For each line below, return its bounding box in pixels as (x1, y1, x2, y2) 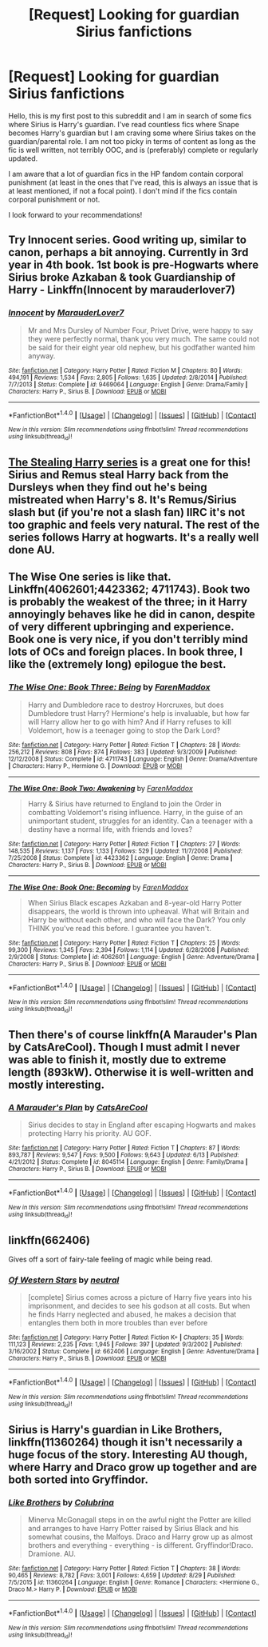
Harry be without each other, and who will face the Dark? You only (27, 914, 246, 925)
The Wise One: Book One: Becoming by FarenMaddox (8, 882, 189, 892)
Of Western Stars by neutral (8, 1274, 120, 1285)
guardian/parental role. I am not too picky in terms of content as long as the (8, 136, 257, 146)
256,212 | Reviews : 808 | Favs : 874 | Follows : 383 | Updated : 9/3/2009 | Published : (8, 748, 238, 756)
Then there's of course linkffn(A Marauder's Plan (8, 1028, 258, 1041)
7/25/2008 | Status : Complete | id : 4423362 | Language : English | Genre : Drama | (8, 853, 233, 861)
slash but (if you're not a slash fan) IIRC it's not (8, 506, 246, 519)
